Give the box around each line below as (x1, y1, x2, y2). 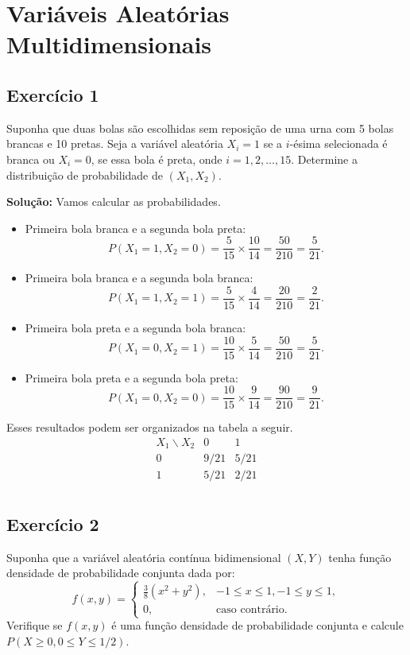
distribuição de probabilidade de (6, 166, 163, 183)
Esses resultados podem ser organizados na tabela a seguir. (6, 419, 293, 436)
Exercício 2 (6, 511, 99, 536)
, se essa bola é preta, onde (91, 150, 222, 167)
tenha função (328, 548, 392, 565)
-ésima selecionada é (289, 135, 388, 152)
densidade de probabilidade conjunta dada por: (6, 564, 235, 581)
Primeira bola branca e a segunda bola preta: (25, 219, 246, 236)
